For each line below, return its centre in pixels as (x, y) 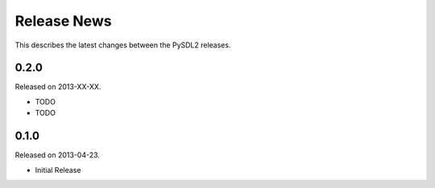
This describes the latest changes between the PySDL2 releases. (123, 45)
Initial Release (58, 170)
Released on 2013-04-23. (58, 155)
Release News (63, 21)
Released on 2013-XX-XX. (58, 87)
